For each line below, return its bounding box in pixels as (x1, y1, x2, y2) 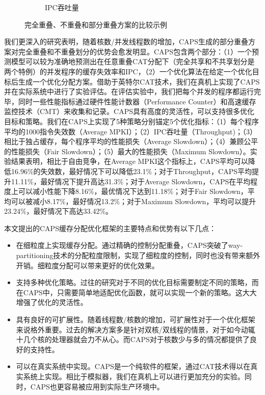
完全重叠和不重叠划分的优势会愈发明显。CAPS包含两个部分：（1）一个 (18, 46, 252, 57)
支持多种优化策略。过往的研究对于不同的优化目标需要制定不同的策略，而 (16, 277, 259, 288)
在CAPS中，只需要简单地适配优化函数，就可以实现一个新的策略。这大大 (16, 287, 257, 297)
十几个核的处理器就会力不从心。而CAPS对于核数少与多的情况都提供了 (16, 334, 250, 345)
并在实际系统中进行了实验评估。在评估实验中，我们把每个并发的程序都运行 (4, 86, 254, 97)
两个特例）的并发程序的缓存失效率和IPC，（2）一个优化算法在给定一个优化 (4, 66, 252, 76)
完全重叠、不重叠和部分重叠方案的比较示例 (24, 19, 167, 30)
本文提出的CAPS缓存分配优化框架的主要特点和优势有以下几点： (4, 222, 216, 233)
